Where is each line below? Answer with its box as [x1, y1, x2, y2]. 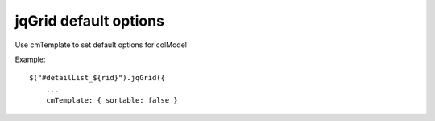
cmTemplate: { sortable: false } [45, 96, 179, 105]
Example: [14, 54, 46, 64]
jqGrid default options [14, 12, 165, 30]
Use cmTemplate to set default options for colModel [14, 40, 187, 50]
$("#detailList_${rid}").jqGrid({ [29, 73, 165, 83]
